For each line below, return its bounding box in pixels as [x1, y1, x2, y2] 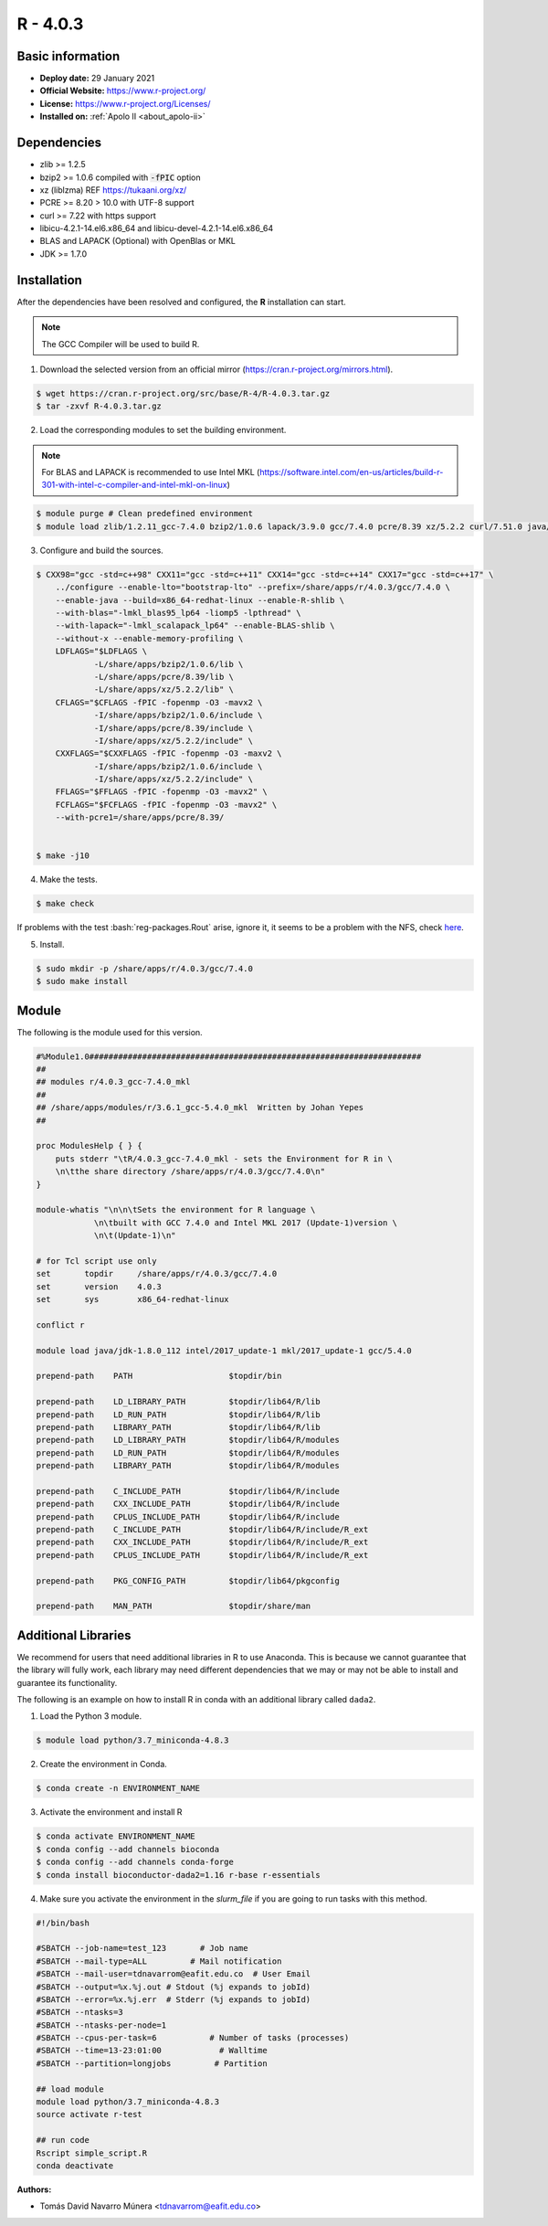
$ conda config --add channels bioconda [36, 1844, 219, 1854]
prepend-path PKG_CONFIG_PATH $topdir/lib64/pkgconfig [36, 1575, 340, 1585]
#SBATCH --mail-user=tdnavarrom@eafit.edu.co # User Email [36, 1969, 311, 1979]
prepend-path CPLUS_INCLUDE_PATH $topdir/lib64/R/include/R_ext [36, 1550, 369, 1560]
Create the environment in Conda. [39, 1759, 168, 1770]
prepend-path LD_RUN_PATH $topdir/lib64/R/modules [36, 1447, 340, 1457]
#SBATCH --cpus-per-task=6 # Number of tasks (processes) [36, 2033, 350, 2043]
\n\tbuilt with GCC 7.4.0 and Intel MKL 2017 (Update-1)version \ [93, 1217, 397, 1228]
